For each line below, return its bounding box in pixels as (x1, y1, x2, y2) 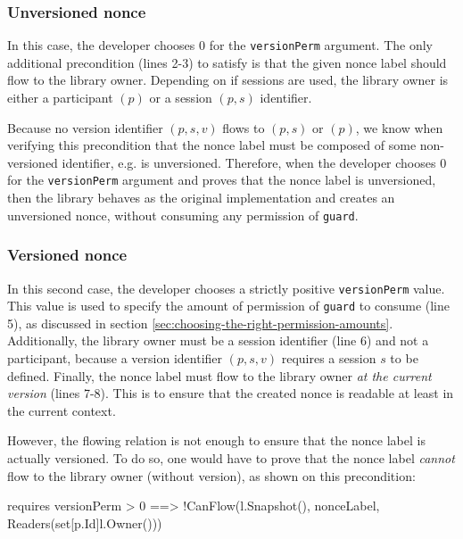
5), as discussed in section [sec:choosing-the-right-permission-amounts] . (7, 313, 393, 332)
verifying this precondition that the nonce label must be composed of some (7, 136, 417, 154)
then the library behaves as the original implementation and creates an (7, 188, 395, 207)
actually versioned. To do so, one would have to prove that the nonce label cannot (7, 449, 455, 468)
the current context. (7, 401, 116, 419)
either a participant (7, 88, 113, 107)
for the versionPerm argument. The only (209, 36, 433, 54)
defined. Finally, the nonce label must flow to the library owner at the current (7, 366, 432, 385)
